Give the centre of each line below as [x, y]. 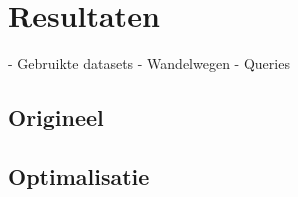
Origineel [56, 117]
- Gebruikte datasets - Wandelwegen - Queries [149, 63]
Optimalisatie [79, 175]
